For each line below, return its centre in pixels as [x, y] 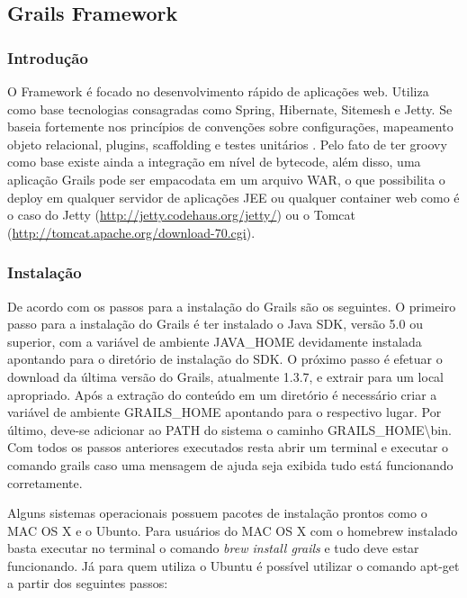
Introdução [48, 57]
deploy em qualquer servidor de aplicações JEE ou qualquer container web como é [233, 197]
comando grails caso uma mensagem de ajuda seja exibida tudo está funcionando [230, 464]
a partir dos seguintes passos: [88, 583]
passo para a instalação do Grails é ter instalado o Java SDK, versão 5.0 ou [215, 324]
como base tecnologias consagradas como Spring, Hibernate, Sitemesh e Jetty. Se [230, 109]
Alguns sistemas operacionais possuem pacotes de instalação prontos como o [217, 513]
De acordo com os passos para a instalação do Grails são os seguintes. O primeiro [232, 306]
